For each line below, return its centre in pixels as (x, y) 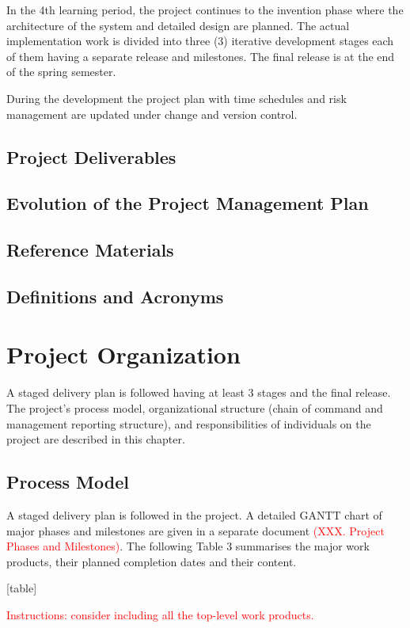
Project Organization (123, 354)
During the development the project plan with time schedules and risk (177, 98)
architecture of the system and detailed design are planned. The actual (178, 25)
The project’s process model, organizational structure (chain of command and (195, 408)
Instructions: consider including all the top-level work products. (160, 614)
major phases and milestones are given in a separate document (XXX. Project (196, 530)
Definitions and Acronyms (115, 296)
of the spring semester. (61, 72)
